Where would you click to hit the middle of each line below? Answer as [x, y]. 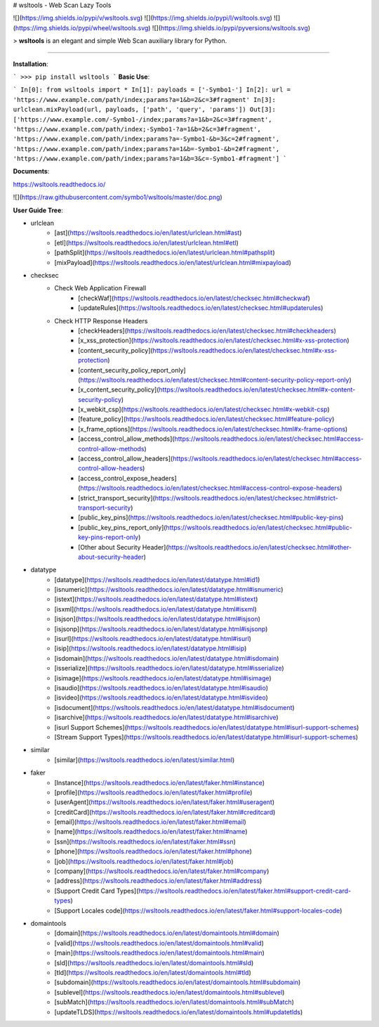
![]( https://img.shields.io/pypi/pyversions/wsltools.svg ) [231, 27]
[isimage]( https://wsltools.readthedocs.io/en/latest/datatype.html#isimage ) [163, 678]
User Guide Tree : [38, 210]
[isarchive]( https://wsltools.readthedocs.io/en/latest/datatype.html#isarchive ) [166, 718]
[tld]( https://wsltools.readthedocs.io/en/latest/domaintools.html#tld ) [153, 972]
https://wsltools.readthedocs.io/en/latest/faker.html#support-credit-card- [244, 891]
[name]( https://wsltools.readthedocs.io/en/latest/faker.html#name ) [151, 832]
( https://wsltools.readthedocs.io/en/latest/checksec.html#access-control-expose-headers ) [210, 488]
